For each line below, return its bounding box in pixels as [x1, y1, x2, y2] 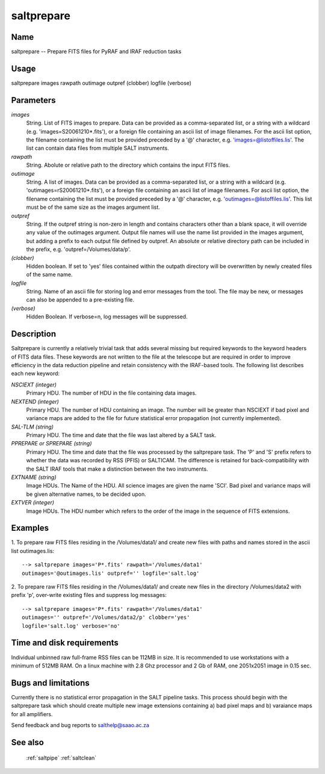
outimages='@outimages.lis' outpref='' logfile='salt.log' [22, 569, 200, 577]
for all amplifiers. [11, 710, 53, 717]
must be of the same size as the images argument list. [26, 203, 161, 211]
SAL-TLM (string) [11, 423, 54, 430]
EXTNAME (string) [11, 474, 57, 481]
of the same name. [26, 271, 73, 278]
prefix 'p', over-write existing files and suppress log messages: [11, 592, 167, 599]
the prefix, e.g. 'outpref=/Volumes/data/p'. [26, 246, 131, 253]
